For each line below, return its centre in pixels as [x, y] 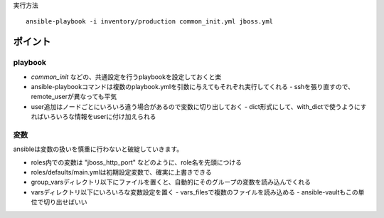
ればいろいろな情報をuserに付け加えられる [94, 117]
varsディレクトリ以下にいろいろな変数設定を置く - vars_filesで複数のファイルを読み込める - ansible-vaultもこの [194, 192]
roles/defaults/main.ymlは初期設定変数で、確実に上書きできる [122, 172]
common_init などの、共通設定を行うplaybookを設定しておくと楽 [126, 77]
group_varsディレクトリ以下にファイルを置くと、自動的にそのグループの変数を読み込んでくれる [171, 182]
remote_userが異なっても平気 [74, 97]
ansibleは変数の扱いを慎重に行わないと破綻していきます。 [98, 149]
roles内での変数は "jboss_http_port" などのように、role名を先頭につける [136, 162]
